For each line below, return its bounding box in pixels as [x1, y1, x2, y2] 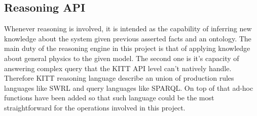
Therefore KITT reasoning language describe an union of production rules [4, 73, 234, 83]
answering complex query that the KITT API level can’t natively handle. [4, 63, 232, 73]
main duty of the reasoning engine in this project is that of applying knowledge [4, 43, 250, 53]
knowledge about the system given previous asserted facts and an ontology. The [4, 33, 251, 43]
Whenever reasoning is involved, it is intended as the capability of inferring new [4, 23, 252, 34]
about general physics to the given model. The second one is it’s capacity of [4, 52, 239, 63]
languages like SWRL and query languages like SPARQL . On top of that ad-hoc [4, 82, 253, 93]
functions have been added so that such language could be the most [4, 92, 214, 103]
